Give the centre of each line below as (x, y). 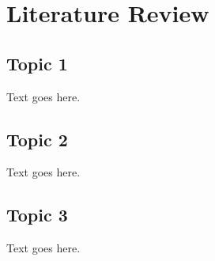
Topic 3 (37, 215)
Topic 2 (37, 139)
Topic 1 (37, 63)
